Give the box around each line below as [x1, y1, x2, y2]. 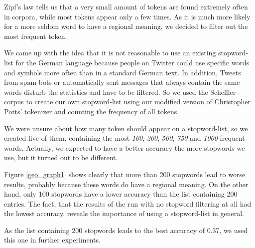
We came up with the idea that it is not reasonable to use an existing [4, 47, 216, 58]
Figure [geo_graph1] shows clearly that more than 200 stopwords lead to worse [4, 169, 246, 179]
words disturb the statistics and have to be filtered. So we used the [4, 86, 208, 97]
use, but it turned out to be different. [4, 152, 118, 163]
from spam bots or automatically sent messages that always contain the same [4, 77, 240, 87]
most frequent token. [4, 30, 67, 41]
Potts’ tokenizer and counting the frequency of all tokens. [4, 106, 179, 116]
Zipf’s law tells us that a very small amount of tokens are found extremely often [4, 1, 248, 11]
